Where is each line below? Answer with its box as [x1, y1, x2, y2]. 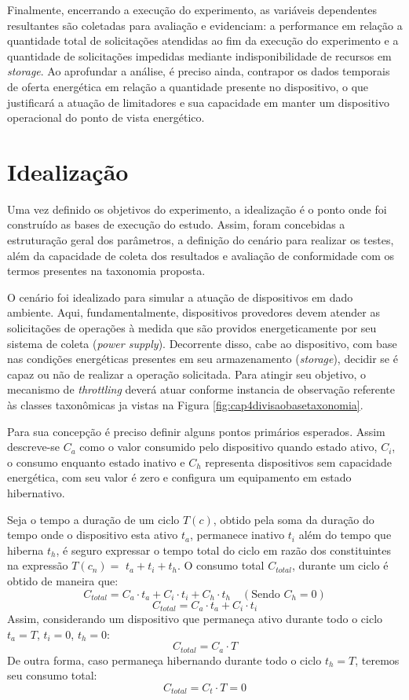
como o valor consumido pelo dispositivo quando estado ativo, [79, 438, 378, 455]
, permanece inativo [189, 526, 285, 543]
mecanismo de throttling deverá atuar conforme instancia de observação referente [7, 381, 395, 398]
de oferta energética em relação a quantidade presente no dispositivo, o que [7, 78, 369, 94]
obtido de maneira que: [7, 572, 119, 588]
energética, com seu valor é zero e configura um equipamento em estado [7, 469, 352, 486]
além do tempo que [298, 526, 392, 543]
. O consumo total [177, 557, 265, 574]
